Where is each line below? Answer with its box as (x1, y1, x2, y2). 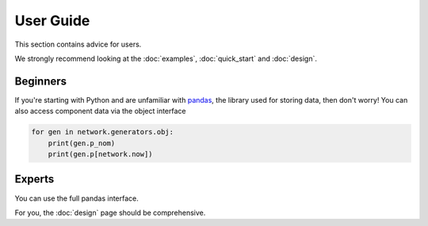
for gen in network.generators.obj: (31, 127, 174, 137)
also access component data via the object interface (14, 107, 186, 116)
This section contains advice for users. (14, 40, 142, 49)
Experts (14, 172, 55, 186)
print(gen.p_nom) (48, 138, 116, 148)
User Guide (14, 12, 90, 29)
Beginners (14, 74, 67, 88)
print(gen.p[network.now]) (48, 150, 154, 158)
